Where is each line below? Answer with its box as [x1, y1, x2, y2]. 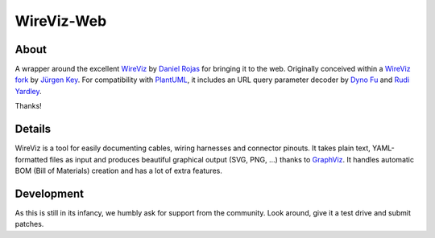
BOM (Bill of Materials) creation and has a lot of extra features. [14, 166, 223, 175]
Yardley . [14, 86, 42, 96]
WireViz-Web [14, 12, 107, 30]
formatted [14, 154, 48, 164]
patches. [14, 220, 44, 229]
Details [14, 122, 52, 136]
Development [14, 187, 85, 200]
